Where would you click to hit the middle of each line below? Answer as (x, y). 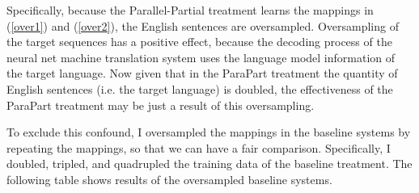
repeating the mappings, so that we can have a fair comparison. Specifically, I (199, 147)
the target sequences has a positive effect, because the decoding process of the (199, 42)
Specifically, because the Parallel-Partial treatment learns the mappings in (190, 10)
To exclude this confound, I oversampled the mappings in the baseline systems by (209, 132)
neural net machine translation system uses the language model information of (201, 57)
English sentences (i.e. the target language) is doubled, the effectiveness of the (200, 88)
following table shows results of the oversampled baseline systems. (169, 179)
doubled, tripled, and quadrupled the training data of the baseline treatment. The (209, 164)
